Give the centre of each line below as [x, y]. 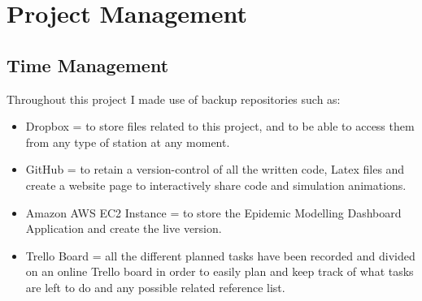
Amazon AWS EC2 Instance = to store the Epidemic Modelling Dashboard [213, 212]
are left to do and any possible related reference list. [155, 287]
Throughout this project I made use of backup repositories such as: [174, 99]
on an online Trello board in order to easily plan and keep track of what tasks [220, 271]
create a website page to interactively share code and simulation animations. [216, 185]
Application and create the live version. [124, 228]
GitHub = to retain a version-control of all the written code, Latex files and [215, 169]
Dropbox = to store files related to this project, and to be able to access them [220, 126]
